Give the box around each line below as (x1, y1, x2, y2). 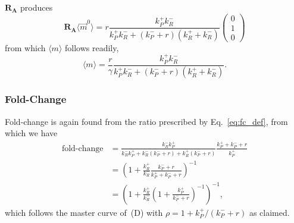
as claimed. (249, 206, 290, 218)
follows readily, (65, 41, 119, 54)
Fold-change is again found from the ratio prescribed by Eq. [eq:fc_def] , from (5, 115, 288, 127)
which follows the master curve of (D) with (5, 206, 163, 218)
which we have (5, 127, 58, 139)
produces (20, 1, 53, 13)
